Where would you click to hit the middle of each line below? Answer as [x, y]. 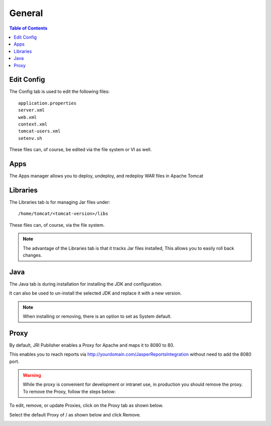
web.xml [28, 117]
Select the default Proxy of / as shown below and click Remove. [75, 414]
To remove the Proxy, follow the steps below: [69, 391]
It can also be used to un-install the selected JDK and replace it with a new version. [95, 293]
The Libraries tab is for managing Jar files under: [60, 202]
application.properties [47, 103]
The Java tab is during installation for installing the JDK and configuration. [86, 284]
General [26, 13]
